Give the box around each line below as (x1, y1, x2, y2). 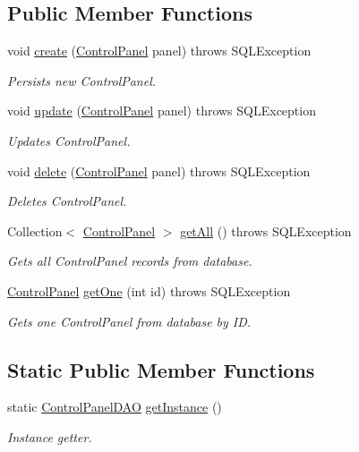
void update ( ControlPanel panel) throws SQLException (7, 101, 316, 120)
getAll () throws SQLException (180, 221, 352, 240)
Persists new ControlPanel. (7, 71, 157, 90)
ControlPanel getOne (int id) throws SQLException (7, 281, 291, 300)
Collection (7, 221, 63, 240)
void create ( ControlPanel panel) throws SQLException (7, 41, 312, 60)
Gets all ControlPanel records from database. (7, 252, 252, 270)
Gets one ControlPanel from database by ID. (7, 311, 252, 330)
